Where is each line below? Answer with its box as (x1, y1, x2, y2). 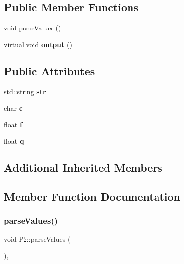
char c (4, 103, 23, 113)
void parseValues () (4, 23, 61, 33)
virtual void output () (4, 39, 72, 49)
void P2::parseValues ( (4, 234, 71, 244)
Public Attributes (4, 63, 95, 78)
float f (4, 119, 22, 129)
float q (4, 136, 24, 146)
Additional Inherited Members (4, 160, 162, 175)
